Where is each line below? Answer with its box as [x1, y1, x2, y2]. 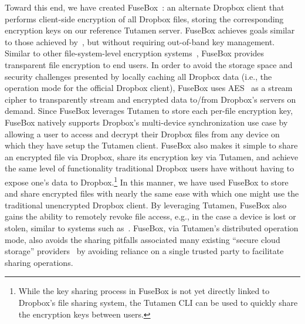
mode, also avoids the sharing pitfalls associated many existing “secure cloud [5, 233, 280, 245]
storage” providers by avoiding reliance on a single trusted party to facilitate [5, 245, 284, 257]
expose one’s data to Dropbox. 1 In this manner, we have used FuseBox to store [5, 174, 289, 188]
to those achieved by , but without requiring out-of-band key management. [5, 35, 275, 48]
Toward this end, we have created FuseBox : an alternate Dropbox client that [5, 1, 284, 13]
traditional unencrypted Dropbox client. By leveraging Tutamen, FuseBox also [5, 198, 287, 211]
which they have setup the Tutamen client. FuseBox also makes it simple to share [5, 139, 298, 151]
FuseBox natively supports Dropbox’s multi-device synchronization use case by [5, 116, 288, 128]
